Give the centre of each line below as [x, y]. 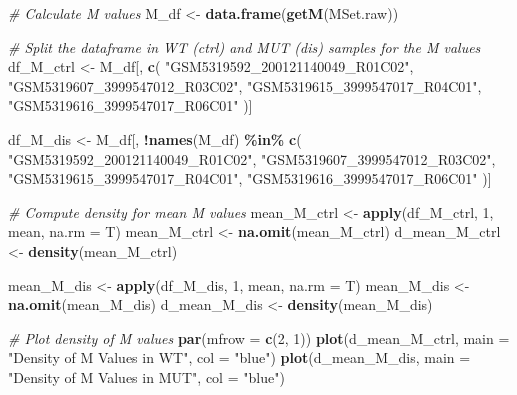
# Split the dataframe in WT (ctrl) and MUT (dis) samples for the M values [244, 46]
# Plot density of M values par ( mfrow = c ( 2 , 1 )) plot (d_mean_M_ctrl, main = [259, 337]
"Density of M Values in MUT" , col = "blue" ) [146, 376]
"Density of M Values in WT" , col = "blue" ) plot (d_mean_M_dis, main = [239, 357]
